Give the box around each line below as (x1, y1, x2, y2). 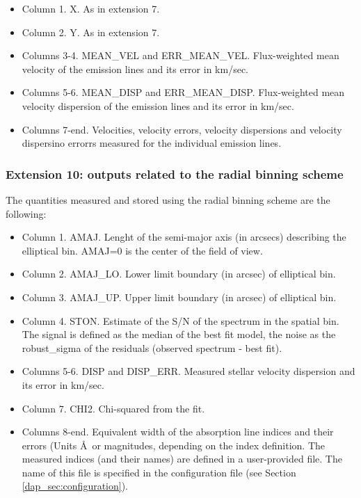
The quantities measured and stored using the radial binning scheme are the (6, 192, 330, 207)
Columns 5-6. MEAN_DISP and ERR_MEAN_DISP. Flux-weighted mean (22, 85, 345, 99)
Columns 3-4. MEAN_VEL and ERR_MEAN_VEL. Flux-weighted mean (22, 48, 339, 63)
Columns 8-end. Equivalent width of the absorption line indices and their (22, 424, 334, 439)
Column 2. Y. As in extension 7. (22, 24, 160, 39)
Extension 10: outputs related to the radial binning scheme (6, 165, 344, 182)
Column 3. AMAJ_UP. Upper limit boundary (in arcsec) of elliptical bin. (22, 289, 337, 304)
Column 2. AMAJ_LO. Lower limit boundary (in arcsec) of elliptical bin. (22, 266, 336, 281)
